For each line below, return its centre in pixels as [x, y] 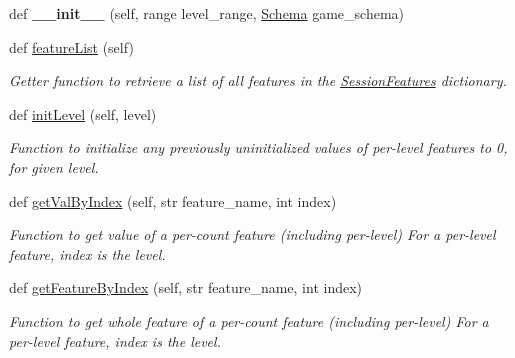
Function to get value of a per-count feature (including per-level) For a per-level [252, 234]
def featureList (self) [71, 46]
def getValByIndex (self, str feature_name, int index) [173, 200]
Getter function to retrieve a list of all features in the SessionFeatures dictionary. [258, 80]
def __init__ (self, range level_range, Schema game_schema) [207, 13]
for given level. [54, 166]
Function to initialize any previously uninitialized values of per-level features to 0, [258, 147]
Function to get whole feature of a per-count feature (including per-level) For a [249, 320]
